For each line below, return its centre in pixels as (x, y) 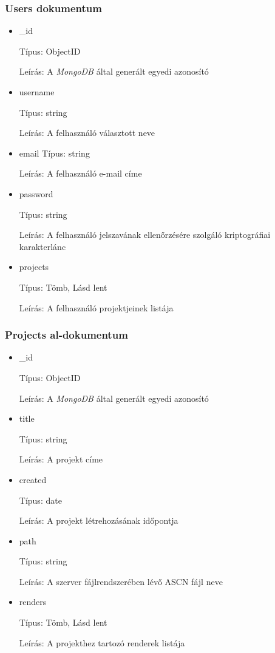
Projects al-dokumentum (66, 335)
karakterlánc (42, 246)
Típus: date (40, 500)
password (36, 193)
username (37, 92)
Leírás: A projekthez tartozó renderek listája (102, 642)
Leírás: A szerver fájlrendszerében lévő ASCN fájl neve (121, 581)
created (33, 479)
